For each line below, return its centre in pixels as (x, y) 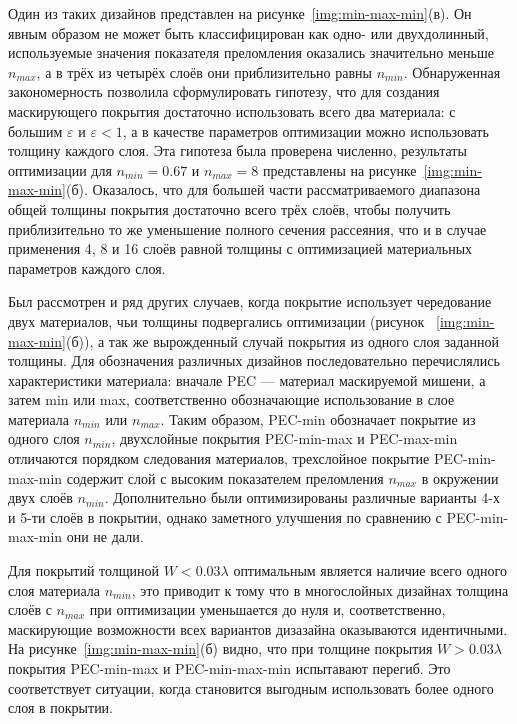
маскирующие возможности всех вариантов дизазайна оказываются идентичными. (258, 628)
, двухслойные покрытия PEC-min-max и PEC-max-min (284, 438)
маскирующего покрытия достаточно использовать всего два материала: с (232, 110)
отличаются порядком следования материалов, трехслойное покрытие (219, 458)
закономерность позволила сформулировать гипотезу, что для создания (224, 91)
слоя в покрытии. (61, 707)
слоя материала (54, 589)
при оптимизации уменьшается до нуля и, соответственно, (267, 609)
